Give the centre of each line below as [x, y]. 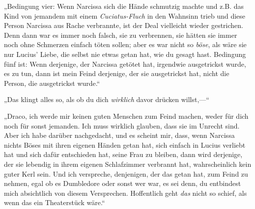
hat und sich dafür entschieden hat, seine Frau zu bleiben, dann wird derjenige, [123, 154]
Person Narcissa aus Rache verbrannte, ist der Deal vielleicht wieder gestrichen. [124, 25]
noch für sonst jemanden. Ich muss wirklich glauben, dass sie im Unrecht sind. [122, 125]
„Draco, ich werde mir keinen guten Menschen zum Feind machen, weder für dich [126, 116]
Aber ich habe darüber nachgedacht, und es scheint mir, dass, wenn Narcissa [119, 135]
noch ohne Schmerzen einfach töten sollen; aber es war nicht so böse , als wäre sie [125, 44]
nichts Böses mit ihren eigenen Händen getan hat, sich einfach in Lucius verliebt [125, 144]
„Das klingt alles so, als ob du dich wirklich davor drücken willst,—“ [107, 99]
